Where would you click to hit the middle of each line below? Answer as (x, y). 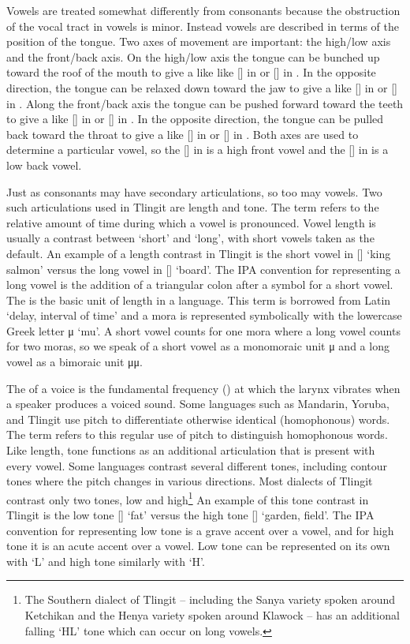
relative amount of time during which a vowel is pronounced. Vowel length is (191, 222)
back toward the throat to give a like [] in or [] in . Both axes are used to (183, 134)
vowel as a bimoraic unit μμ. (75, 362)
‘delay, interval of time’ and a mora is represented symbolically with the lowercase (204, 315)
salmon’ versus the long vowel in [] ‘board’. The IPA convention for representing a (203, 269)
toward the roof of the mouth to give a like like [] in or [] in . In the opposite (191, 72)
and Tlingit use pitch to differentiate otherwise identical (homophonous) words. (198, 419)
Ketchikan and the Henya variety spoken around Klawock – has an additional (212, 615)
